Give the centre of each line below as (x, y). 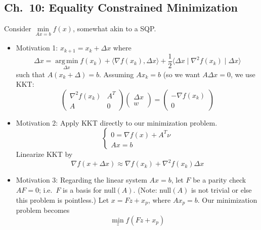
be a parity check (220, 180)
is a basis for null (89, 190)
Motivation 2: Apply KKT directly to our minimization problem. (117, 122)
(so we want (182, 74)
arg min (67, 61)
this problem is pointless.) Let (62, 199)
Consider (18, 28)
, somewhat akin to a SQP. (114, 28)
